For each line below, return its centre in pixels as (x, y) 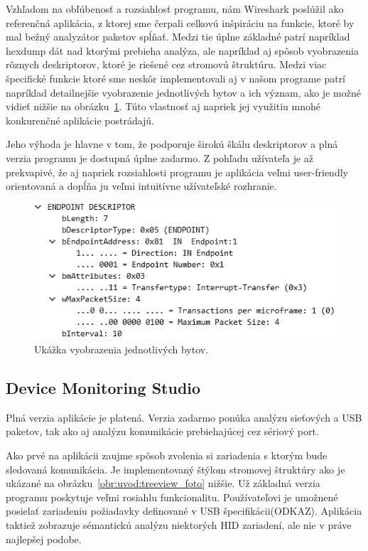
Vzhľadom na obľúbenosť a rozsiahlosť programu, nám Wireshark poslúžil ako (175, 9)
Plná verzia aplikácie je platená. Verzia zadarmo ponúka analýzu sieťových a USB (184, 417)
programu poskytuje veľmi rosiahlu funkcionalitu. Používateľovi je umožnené (172, 497)
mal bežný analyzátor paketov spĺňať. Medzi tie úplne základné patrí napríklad (178, 37)
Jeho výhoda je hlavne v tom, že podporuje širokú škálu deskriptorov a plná (172, 144)
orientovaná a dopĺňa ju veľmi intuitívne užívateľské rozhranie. (141, 186)
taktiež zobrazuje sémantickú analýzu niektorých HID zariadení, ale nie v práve (179, 524)
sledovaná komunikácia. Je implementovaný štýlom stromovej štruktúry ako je (175, 469)
